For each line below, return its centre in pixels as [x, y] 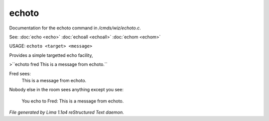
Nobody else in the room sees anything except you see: [67, 90]
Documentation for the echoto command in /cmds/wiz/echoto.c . [75, 28]
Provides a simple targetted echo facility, [51, 55]
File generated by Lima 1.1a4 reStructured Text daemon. [67, 113]
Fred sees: [20, 73]
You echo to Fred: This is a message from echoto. [73, 101]
